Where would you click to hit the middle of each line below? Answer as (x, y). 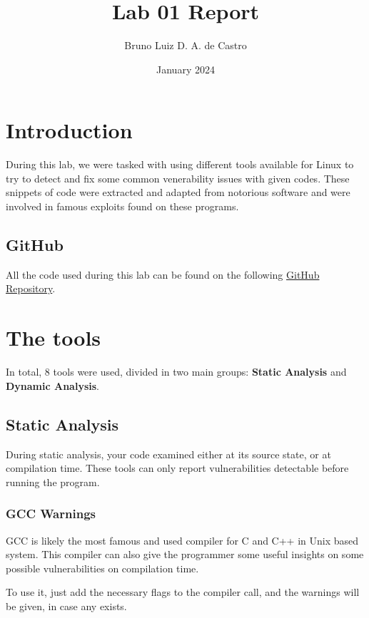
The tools (54, 338)
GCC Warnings (51, 514)
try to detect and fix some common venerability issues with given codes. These (178, 178)
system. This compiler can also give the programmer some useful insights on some (185, 554)
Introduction (69, 130)
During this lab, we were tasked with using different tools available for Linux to (180, 164)
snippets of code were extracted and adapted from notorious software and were (178, 192)
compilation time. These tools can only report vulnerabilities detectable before (177, 468)
